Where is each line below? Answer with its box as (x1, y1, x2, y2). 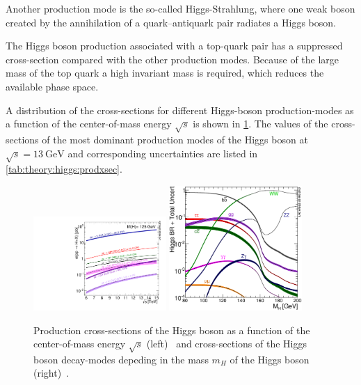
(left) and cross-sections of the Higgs (146, 336, 307, 351)
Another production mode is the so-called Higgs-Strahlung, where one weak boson (6, 1, 355, 15)
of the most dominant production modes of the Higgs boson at (42, 132, 308, 146)
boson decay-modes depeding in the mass (33, 352, 209, 366)
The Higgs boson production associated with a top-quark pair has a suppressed (6, 38, 343, 53)
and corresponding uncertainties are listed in (67, 146, 258, 160)
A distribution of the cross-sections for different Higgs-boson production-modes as (6, 102, 354, 117)
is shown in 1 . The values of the (193, 116, 328, 131)
